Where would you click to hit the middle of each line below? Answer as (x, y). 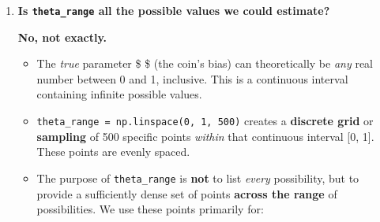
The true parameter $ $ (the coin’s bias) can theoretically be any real (205, 63)
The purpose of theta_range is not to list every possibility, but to (198, 178)
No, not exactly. (62, 37)
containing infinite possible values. (119, 94)
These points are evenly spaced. (113, 152)
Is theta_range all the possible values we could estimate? (174, 10)
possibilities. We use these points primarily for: (150, 209)
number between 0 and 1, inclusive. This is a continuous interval (192, 78)
